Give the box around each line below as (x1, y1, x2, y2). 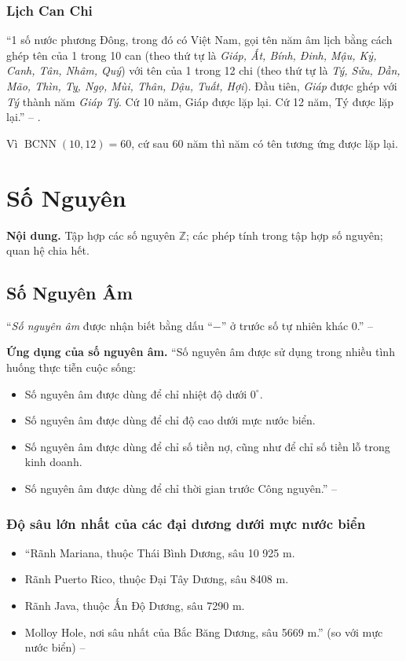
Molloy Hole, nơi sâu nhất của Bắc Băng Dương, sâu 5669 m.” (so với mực (24, 623, 383, 640)
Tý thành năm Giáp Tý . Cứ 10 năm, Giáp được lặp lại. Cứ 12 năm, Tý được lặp (6, 93, 394, 109)
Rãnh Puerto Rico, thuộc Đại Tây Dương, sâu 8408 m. (24, 571, 289, 587)
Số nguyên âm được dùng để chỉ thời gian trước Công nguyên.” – (24, 480, 337, 497)
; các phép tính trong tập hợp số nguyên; (185, 226, 383, 243)
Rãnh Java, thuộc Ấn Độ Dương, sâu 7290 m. (24, 597, 245, 614)
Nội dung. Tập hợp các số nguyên (6, 226, 175, 243)
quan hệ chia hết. (6, 242, 90, 259)
